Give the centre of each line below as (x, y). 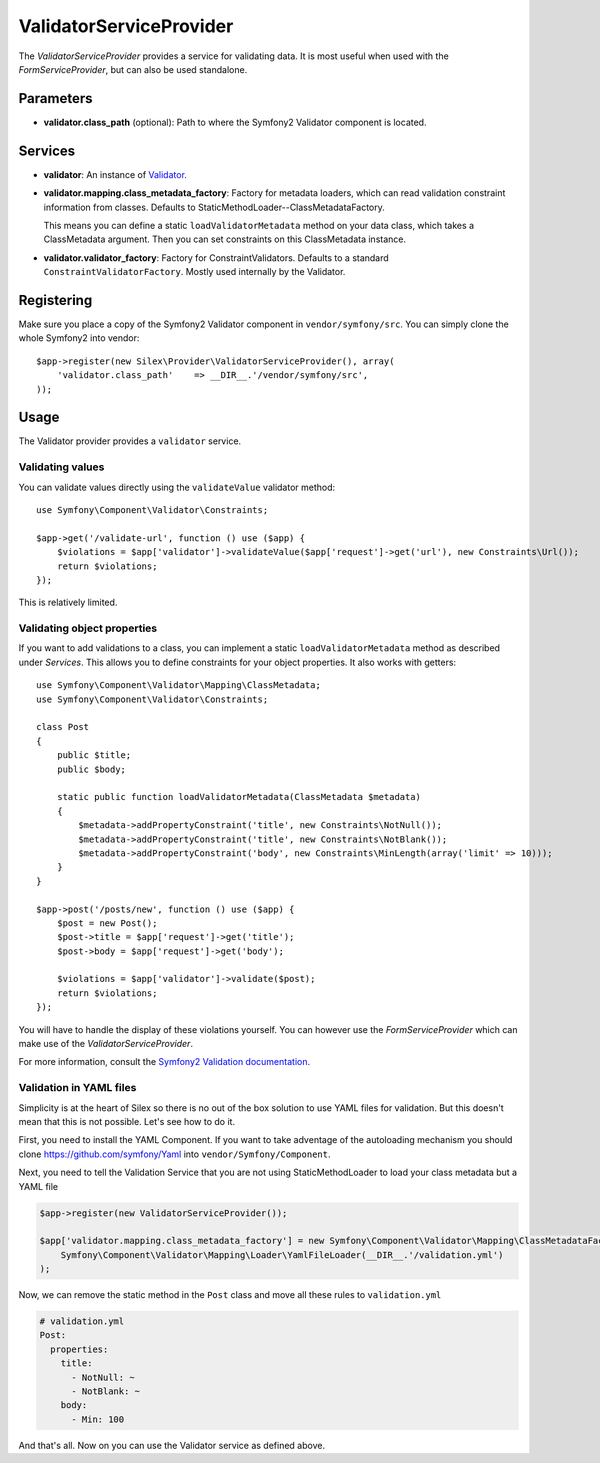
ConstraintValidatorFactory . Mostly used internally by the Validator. (194, 272)
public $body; (91, 769)
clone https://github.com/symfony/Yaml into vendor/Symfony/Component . (174, 1154)
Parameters (55, 98)
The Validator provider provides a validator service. (130, 441)
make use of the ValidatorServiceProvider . (106, 1044)
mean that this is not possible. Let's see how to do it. (126, 1121)
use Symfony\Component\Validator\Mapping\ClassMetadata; (179, 685)
